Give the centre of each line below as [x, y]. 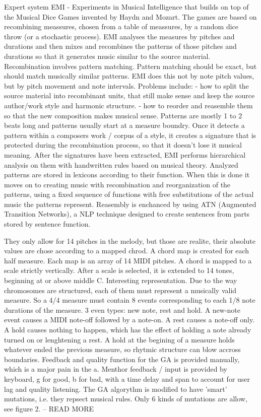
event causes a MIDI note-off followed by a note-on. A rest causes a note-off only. [129, 320]
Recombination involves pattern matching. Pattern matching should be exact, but [130, 66]
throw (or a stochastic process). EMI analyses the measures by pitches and [119, 36]
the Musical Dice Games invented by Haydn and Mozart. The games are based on [130, 16]
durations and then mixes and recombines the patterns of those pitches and [120, 46]
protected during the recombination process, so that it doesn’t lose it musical [123, 145]
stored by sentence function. [47, 224]
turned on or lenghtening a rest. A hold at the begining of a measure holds [119, 339]
